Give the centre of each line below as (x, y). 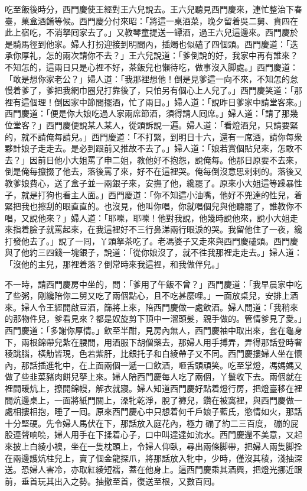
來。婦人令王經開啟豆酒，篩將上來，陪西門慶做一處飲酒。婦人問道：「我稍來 (151, 307)
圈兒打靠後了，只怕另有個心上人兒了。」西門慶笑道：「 (190, 90)
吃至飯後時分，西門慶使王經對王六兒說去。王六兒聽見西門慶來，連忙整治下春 (153, 9)
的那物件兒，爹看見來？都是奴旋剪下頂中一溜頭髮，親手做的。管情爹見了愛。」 (153, 319)
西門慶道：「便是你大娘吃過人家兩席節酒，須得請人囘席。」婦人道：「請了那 (147, 113)
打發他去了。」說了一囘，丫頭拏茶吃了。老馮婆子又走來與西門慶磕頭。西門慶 (151, 240)
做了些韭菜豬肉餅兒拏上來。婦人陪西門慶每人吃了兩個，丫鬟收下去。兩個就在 (153, 377)
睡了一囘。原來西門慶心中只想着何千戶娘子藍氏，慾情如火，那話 (178, 411)
